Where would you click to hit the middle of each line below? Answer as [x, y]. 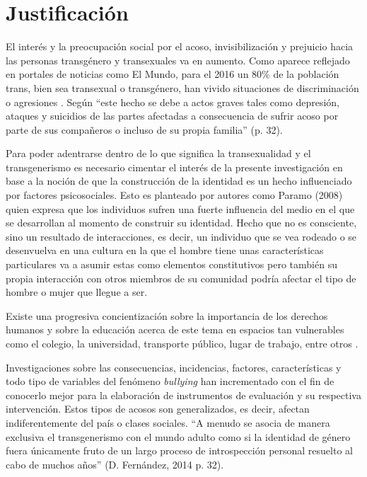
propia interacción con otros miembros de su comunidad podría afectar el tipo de [181, 278]
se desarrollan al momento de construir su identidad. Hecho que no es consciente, [181, 223]
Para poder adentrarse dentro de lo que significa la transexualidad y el [158, 153]
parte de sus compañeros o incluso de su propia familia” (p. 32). [144, 129]
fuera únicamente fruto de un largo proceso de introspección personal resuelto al [179, 450]
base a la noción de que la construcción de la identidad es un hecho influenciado [179, 181]
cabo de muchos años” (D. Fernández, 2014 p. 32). [115, 464]
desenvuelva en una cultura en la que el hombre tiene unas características [165, 250]
